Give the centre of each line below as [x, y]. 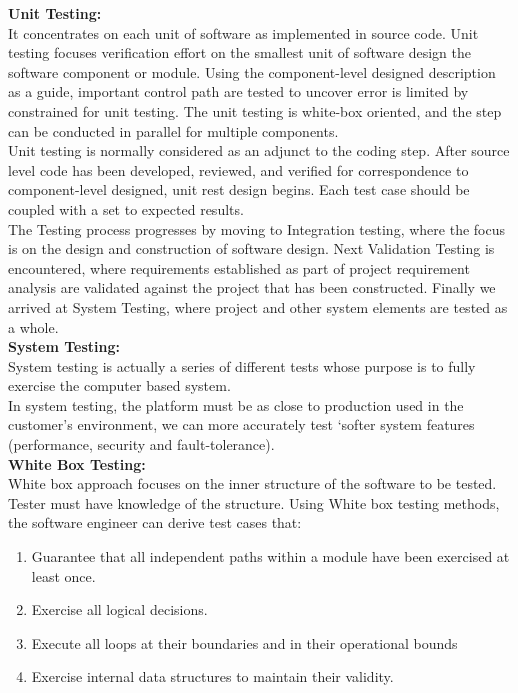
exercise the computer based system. [119, 385]
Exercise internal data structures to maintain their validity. [212, 676]
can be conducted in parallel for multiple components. [173, 130]
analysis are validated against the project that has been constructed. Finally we [252, 287]
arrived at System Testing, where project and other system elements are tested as [258, 306]
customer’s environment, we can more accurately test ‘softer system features [241, 424]
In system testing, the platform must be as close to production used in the [236, 404]
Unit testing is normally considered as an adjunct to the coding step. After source [259, 150]
